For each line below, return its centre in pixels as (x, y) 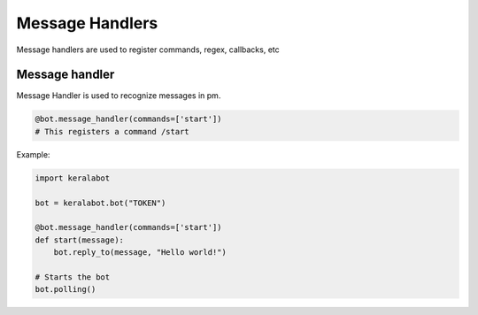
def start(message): (79, 240)
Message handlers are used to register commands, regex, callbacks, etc (148, 50)
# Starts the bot (73, 277)
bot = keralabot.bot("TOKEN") (100, 203)
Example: (33, 154)
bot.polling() (66, 289)
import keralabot (73, 178)
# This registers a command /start (112, 131)
